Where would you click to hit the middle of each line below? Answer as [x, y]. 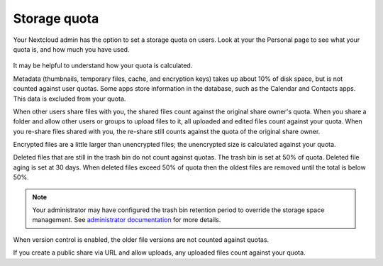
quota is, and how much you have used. [71, 49]
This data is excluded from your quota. [70, 99]
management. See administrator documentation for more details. [127, 220]
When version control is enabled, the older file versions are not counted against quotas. [141, 239]
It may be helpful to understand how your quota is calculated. [103, 66]
